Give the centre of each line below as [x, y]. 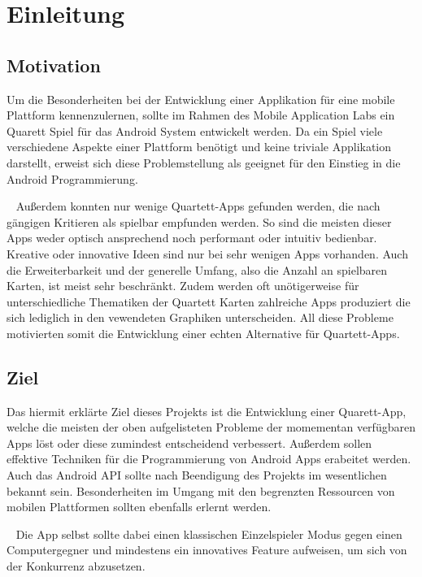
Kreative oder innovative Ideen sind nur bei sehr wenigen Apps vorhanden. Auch [207, 253]
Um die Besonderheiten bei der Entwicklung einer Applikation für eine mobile [201, 99]
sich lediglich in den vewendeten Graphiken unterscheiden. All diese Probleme [200, 317]
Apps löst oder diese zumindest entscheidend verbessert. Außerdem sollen [189, 443]
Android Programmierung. [72, 178]
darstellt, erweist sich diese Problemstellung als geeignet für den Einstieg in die [204, 162]
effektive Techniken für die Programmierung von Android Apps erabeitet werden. [209, 459]
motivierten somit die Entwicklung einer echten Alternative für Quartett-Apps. [203, 333]
